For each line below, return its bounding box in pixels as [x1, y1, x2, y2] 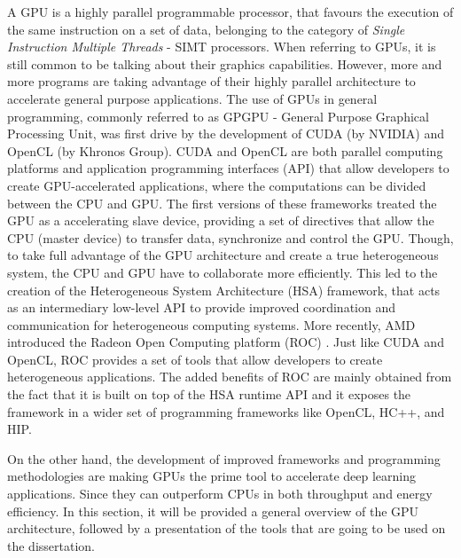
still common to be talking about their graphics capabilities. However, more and [7, 54, 442, 73]
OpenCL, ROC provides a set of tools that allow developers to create [7, 350, 383, 368]
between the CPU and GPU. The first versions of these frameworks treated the [7, 193, 437, 212]
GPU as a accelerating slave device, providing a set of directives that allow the [7, 211, 434, 230]
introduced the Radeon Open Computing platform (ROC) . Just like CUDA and [7, 333, 444, 351]
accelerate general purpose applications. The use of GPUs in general [7, 89, 378, 107]
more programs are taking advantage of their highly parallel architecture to [7, 72, 416, 90]
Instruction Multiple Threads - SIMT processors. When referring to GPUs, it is [7, 37, 436, 56]
